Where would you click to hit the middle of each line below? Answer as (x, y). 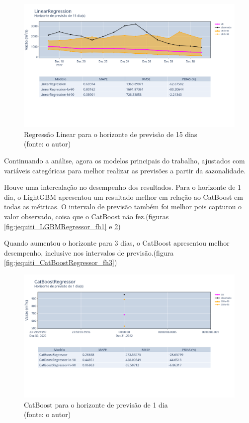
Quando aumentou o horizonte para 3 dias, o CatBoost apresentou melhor (117, 243)
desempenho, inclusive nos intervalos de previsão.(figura (89, 252)
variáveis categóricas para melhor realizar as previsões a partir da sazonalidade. (125, 170)
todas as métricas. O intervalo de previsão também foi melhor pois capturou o (123, 207)
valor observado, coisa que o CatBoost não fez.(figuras (86, 216)
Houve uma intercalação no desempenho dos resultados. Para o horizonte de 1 (123, 187)
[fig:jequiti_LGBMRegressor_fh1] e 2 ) (62, 226)
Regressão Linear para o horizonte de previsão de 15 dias (111, 134)
